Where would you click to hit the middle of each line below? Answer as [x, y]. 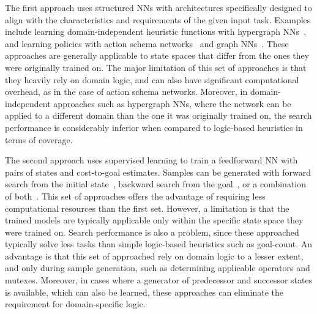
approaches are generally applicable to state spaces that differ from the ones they [157, 55]
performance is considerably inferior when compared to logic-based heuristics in [154, 127]
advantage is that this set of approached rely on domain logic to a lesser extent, [154, 256]
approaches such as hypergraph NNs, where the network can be [172, 103]
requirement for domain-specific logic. [75, 304]
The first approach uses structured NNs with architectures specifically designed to [158, 7]
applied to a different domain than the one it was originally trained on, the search [158, 115]
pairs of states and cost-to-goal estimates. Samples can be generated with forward [158, 172]
